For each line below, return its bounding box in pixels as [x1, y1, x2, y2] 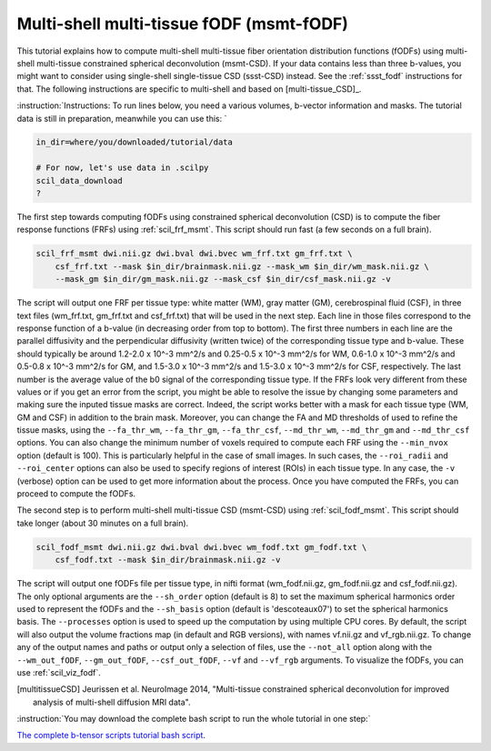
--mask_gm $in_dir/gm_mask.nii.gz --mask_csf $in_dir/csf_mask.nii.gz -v [55, 274, 391, 285]
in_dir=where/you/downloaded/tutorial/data [35, 137, 234, 147]
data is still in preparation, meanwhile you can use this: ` [16, 113, 227, 124]
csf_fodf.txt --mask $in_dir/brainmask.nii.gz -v [55, 555, 281, 566]
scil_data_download [35, 175, 123, 185]
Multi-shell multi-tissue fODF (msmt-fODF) [16, 14, 349, 34]
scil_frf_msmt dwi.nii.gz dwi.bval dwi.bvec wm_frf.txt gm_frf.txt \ [35, 248, 353, 259]
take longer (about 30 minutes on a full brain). [16, 517, 189, 528]
